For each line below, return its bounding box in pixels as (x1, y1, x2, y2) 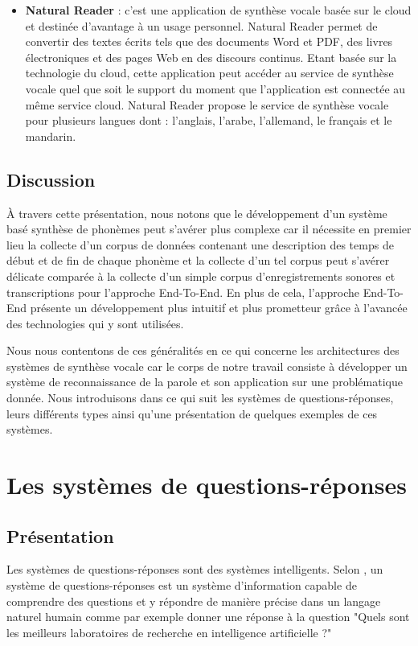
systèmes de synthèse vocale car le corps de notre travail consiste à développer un (6, 357, 408, 374)
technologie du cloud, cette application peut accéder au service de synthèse (25, 64, 394, 81)
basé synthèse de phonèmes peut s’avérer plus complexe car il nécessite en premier (6, 220, 412, 237)
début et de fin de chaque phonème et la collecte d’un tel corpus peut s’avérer (6, 252, 390, 269)
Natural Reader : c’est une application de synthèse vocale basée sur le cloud (25, 2, 412, 18)
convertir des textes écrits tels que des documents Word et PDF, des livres (25, 33, 393, 50)
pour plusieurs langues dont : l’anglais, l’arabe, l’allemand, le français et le (25, 112, 392, 129)
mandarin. (25, 127, 76, 144)
